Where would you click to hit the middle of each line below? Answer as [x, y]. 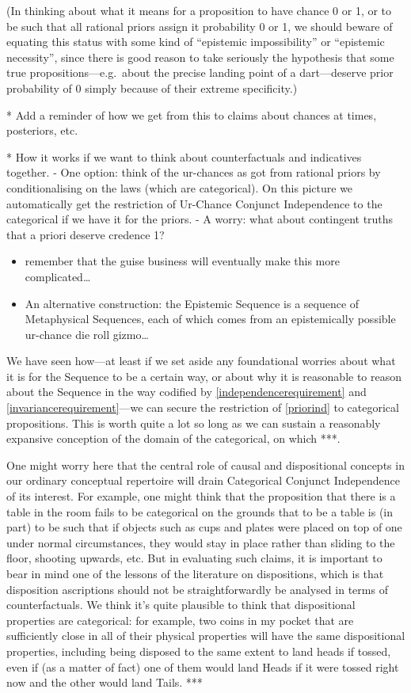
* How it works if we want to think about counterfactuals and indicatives [184, 156]
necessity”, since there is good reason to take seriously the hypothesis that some [200, 57]
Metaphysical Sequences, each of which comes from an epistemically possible [210, 319]
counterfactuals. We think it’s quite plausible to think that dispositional [181, 605]
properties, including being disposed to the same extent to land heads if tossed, [199, 651]
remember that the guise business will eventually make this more [182, 261]
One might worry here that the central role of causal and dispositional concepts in [205, 465]
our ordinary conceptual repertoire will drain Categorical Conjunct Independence [203, 480]
